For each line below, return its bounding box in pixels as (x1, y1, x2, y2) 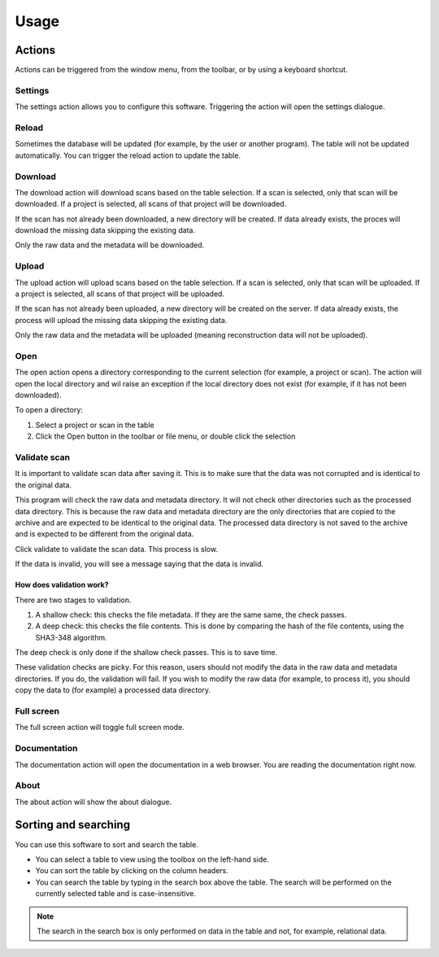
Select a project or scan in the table (35, 420, 154, 430)
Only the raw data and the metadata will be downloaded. (15, 240, 205, 250)
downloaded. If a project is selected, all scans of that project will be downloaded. (15, 199, 287, 209)
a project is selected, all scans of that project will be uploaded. (15, 289, 225, 299)
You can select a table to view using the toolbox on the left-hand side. (35, 854, 270, 864)
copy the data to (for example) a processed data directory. (15, 685, 211, 695)
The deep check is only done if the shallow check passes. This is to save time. (15, 648, 278, 658)
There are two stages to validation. (15, 595, 132, 605)
